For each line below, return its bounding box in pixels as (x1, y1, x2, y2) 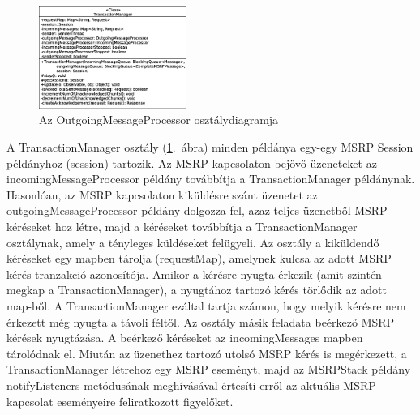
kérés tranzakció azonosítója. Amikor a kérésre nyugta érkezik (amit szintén (6, 265, 382, 282)
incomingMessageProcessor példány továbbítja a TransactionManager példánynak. (6, 170, 415, 187)
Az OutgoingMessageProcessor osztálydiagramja (39, 111, 279, 128)
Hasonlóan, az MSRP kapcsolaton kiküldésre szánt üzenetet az (6, 186, 318, 203)
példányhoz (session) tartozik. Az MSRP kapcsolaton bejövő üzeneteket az (6, 154, 377, 171)
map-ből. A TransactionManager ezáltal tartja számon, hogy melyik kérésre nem (6, 297, 406, 314)
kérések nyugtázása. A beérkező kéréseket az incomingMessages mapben (6, 329, 363, 346)
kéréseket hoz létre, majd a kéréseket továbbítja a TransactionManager (6, 218, 358, 235)
